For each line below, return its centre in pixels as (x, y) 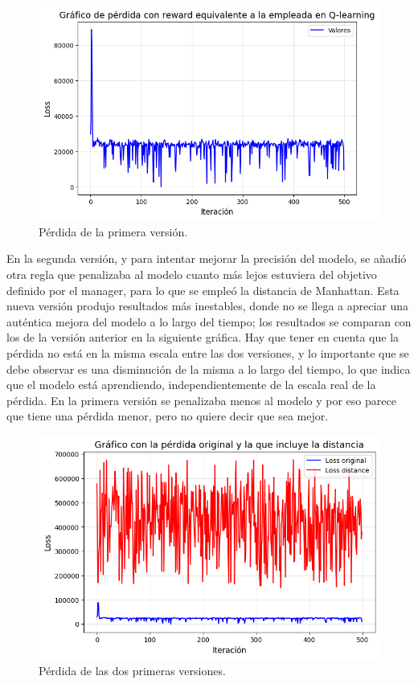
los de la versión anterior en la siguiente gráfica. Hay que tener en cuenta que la (203, 337)
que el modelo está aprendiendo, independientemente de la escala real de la (191, 385)
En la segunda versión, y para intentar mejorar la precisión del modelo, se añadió (207, 258)
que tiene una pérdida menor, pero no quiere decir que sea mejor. (168, 416)
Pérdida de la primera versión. (113, 231)
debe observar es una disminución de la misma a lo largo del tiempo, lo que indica (209, 369)
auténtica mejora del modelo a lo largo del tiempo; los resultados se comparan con (209, 321)
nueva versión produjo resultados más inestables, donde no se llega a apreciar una (208, 306)
